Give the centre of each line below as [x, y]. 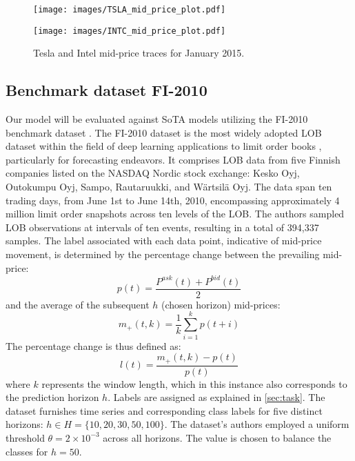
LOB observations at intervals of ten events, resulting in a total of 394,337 [162, 227]
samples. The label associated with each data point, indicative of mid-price [164, 241]
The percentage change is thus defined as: [93, 345]
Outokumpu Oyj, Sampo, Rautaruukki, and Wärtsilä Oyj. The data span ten [169, 187]
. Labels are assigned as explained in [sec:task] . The [216, 397]
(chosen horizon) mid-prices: [221, 304]
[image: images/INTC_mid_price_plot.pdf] [130, 31]
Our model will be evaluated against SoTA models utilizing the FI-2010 [157, 119]
